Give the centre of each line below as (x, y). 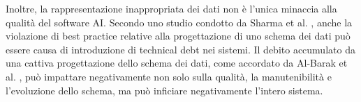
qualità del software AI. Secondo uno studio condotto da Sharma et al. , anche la (179, 22)
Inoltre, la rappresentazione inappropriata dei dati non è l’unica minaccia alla (171, 8)
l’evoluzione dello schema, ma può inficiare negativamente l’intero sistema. (164, 90)
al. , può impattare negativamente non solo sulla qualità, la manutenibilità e (169, 76)
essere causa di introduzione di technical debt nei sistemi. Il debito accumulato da (180, 49)
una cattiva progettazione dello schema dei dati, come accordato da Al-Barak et (177, 63)
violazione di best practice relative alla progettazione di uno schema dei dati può (178, 36)
